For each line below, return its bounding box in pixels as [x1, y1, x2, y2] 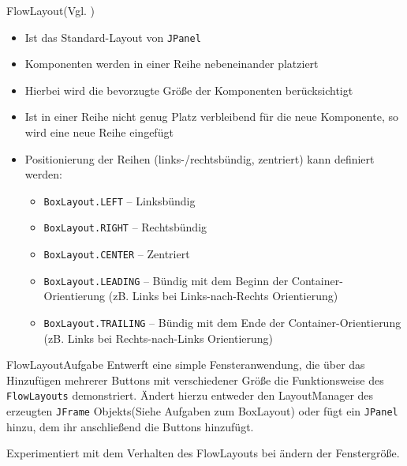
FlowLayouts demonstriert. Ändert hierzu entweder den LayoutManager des [6, 387, 374, 404]
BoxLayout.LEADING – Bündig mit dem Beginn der [43, 272, 289, 288]
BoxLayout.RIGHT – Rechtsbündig [43, 219, 207, 235]
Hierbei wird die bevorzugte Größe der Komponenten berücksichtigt [24, 81, 353, 98]
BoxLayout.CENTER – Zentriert [43, 246, 190, 262]
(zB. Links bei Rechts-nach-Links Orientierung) [43, 329, 274, 346]
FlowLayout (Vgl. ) [6, 2, 95, 18]
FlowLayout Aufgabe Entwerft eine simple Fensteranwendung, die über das [6, 356, 365, 373]
